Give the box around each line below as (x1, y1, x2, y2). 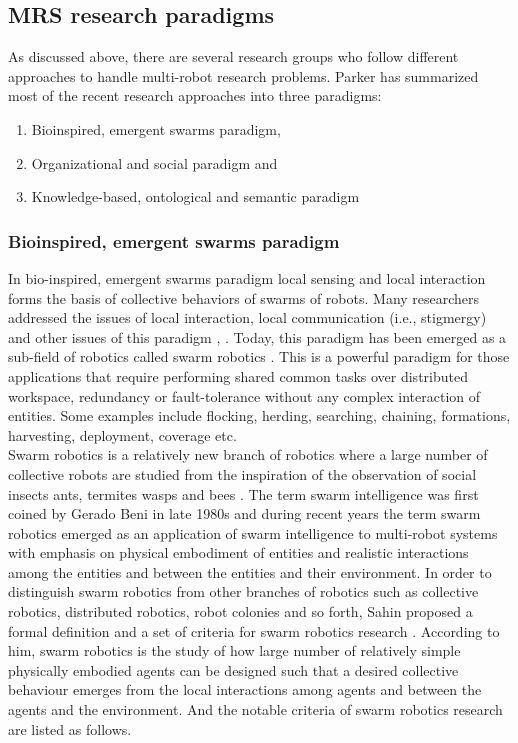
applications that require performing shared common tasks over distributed (8, 365, 468, 386)
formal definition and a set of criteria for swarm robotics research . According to (8, 620, 500, 641)
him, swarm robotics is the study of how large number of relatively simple (8, 640, 461, 661)
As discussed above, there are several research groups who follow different (8, 46, 459, 67)
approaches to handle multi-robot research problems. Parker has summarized (8, 65, 479, 86)
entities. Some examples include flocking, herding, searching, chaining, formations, (8, 405, 511, 426)
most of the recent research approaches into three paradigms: (8, 85, 382, 106)
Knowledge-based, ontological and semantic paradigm (31, 186, 360, 207)
